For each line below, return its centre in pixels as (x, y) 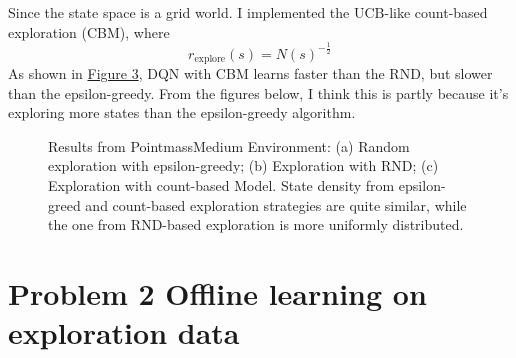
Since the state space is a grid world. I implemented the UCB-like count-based (248, 12)
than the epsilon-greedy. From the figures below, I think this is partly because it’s (258, 92)
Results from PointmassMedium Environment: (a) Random (229, 145)
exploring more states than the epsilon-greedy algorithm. (182, 112)
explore (210, 59)
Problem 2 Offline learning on (217, 292)
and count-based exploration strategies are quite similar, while (276, 204)
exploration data (124, 332)
